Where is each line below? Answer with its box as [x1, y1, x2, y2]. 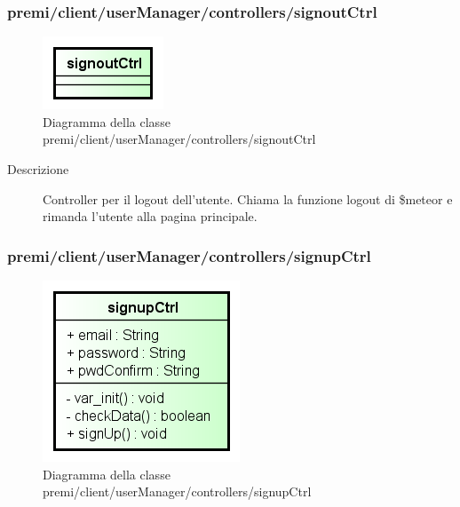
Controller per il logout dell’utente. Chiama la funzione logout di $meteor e [43, 189, 453, 208]
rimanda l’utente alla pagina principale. [43, 207, 258, 226]
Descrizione [7, 160, 69, 178]
